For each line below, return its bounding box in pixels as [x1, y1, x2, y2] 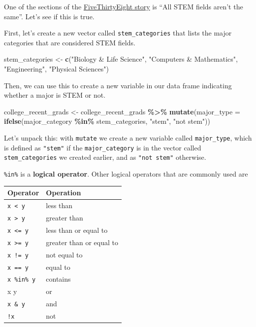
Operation [46, 187, 81, 198]
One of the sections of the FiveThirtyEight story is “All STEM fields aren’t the [4, 1, 243, 11]
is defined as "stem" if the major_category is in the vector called [4, 142, 201, 152]
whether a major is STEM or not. [4, 90, 106, 100]
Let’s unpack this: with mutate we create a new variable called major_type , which [4, 133, 252, 143]
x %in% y [7, 276, 36, 284]
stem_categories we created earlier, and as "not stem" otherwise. [4, 152, 206, 162]
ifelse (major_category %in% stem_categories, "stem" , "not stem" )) [4, 116, 210, 126]
